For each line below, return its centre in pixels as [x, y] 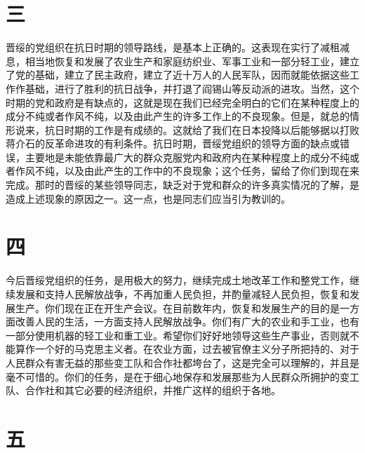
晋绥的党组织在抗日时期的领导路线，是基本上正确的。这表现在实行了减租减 [178, 47]
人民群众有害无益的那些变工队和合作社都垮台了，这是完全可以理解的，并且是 [182, 362]
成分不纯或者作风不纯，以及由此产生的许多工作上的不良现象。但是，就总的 [178, 116]
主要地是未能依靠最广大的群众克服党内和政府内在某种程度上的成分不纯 [187, 157]
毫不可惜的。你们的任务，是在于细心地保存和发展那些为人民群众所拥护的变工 [182, 376]
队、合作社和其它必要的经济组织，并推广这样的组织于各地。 [143, 390]
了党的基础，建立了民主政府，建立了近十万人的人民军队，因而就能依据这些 [178, 75]
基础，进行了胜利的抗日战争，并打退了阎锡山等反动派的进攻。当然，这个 [192, 88]
